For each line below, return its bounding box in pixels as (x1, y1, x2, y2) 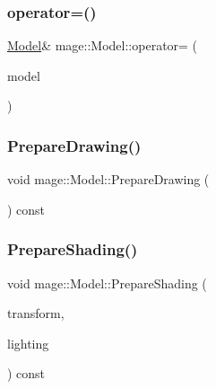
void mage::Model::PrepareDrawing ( (7, 170, 210, 189)
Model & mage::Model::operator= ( (7, 36, 198, 55)
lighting (7, 333, 49, 352)
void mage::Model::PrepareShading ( (7, 273, 207, 292)
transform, (7, 304, 65, 323)
